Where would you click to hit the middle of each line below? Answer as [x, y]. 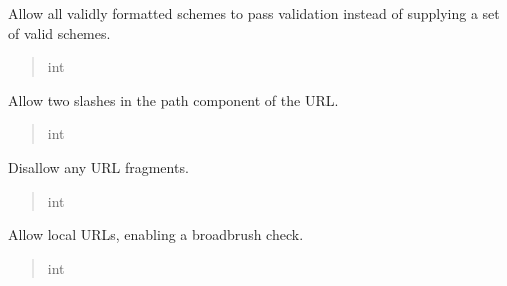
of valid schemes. [59, 32]
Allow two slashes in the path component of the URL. [173, 99]
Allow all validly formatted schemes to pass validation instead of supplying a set [254, 13]
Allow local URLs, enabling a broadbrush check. [156, 234]
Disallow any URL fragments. [98, 166]
